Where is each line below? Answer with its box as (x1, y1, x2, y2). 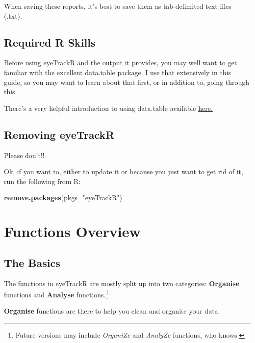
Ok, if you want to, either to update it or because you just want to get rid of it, (4, 166, 243, 177)
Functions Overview (4, 221, 141, 241)
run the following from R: (4, 176, 81, 186)
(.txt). (4, 10, 22, 21)
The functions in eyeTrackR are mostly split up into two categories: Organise (4, 278, 240, 288)
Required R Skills (4, 34, 96, 50)
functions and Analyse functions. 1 (4, 288, 109, 299)
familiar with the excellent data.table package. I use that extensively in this (4, 67, 231, 77)
